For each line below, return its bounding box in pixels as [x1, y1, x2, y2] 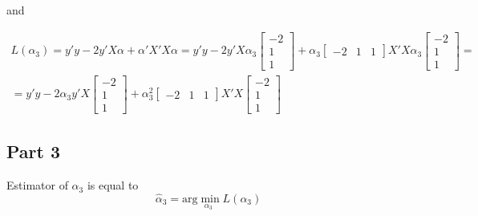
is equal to [87, 177, 139, 194]
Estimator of [6, 177, 68, 194]
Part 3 [6, 139, 61, 164]
